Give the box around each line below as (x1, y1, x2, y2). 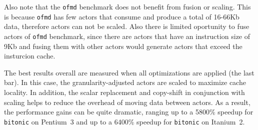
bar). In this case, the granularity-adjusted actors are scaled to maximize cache (4, 77, 246, 87)
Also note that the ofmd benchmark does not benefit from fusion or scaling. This (4, 1, 251, 11)
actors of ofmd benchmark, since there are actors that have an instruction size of (4, 30, 250, 41)
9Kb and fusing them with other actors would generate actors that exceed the (4, 40, 242, 51)
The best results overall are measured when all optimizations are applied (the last (4, 67, 254, 77)
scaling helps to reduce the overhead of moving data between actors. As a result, (4, 96, 250, 107)
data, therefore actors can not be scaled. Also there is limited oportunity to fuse (4, 21, 249, 31)
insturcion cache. (4, 50, 55, 61)
